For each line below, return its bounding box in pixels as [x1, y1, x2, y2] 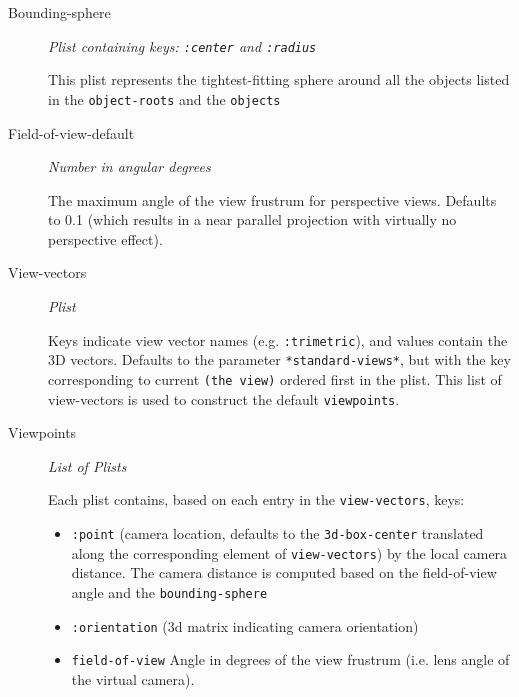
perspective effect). [48, 228, 163, 249]
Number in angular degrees [48, 156, 211, 177]
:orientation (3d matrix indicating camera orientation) [71, 615, 419, 636]
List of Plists [48, 455, 127, 476]
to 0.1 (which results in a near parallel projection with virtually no [48, 209, 457, 230]
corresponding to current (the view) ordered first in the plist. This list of [48, 368, 502, 389]
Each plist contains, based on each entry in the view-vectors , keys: [48, 489, 465, 510]
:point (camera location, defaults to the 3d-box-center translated [71, 523, 484, 544]
